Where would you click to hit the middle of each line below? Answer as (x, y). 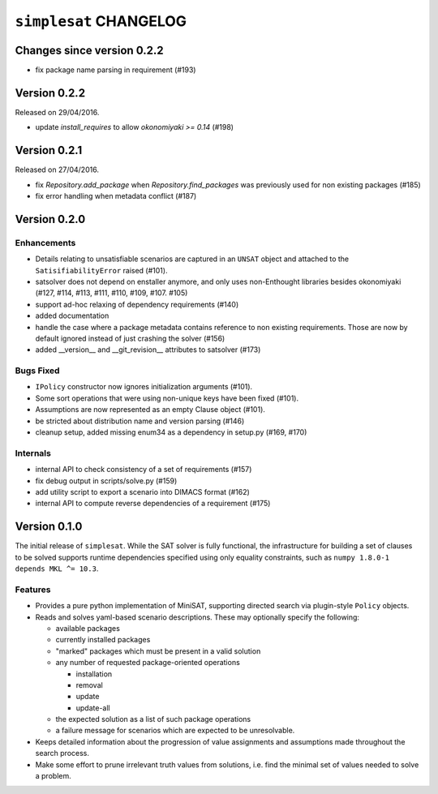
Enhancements (45, 242)
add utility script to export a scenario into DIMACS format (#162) (143, 491)
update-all (93, 708)
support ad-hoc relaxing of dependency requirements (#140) (137, 304)
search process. (62, 753)
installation (94, 674)
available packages (88, 628)
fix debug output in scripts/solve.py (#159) (106, 481)
